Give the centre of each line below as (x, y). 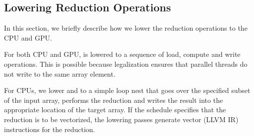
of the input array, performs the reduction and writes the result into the (114, 100)
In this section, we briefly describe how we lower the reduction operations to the (126, 28)
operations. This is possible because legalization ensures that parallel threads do (126, 64)
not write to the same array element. (60, 73)
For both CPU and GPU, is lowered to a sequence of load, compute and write (122, 54)
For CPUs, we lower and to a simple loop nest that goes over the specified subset (127, 90)
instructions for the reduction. (50, 129)
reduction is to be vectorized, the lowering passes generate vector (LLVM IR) (121, 119)
